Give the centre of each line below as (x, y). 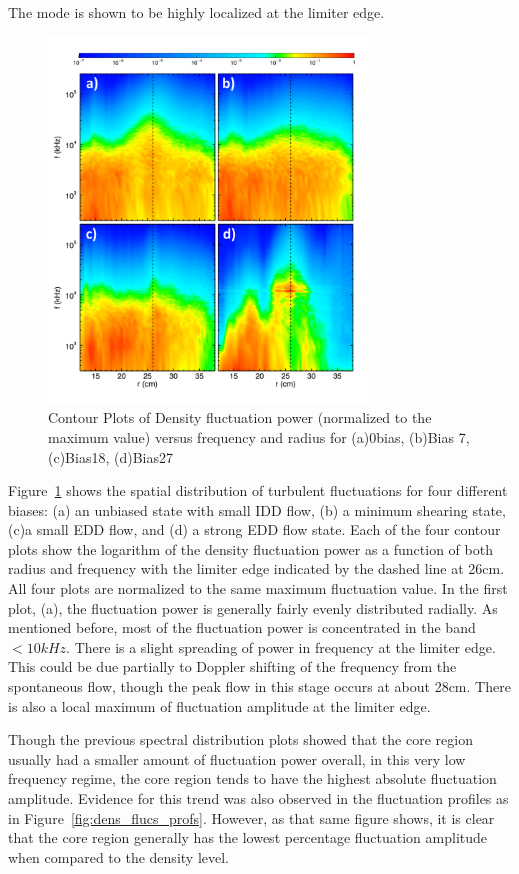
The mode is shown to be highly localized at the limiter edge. (196, 12)
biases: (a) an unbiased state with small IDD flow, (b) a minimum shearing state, (257, 509)
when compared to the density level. (118, 856)
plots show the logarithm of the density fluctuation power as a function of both (250, 548)
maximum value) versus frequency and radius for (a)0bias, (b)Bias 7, (259, 436)
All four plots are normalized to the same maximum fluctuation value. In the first (258, 588)
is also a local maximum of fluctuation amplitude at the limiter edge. (219, 705)
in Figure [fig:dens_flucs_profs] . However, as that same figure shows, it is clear (251, 817)
